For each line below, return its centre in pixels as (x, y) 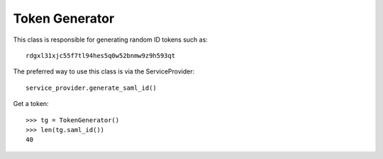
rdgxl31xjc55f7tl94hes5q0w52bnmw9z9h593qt (101, 55)
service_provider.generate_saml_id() (91, 88)
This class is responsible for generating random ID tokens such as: (111, 40)
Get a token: (31, 104)
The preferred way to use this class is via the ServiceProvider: (104, 71)
